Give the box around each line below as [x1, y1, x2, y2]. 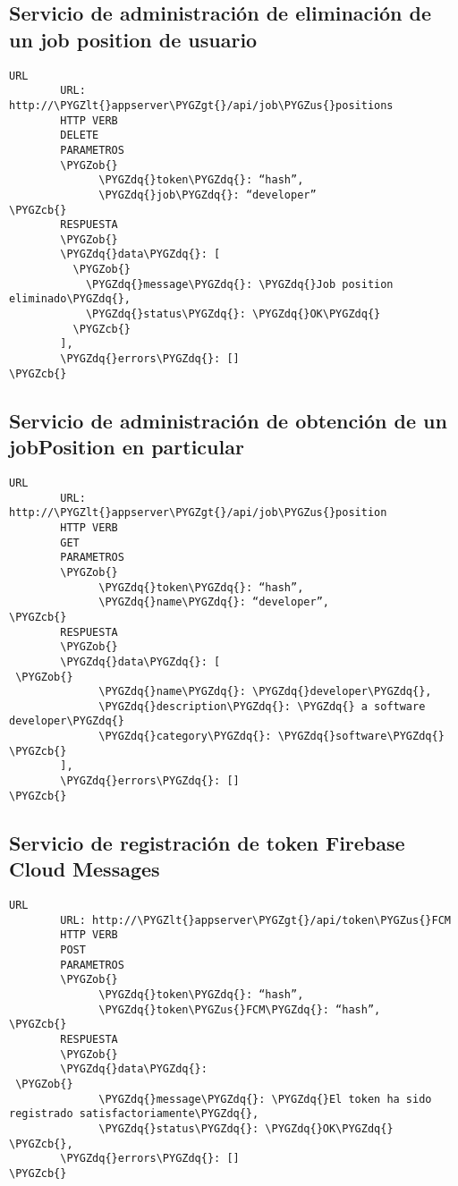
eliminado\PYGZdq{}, [9, 292, 131, 306]
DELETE [60, 129, 99, 142]
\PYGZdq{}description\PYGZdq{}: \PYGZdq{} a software [98, 699, 426, 713]
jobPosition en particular [9, 433, 244, 461]
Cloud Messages [9, 855, 160, 883]
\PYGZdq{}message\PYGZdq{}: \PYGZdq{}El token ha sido [98, 1092, 432, 1106]
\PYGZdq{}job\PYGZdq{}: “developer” [98, 188, 317, 201]
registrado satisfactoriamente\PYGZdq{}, [9, 1107, 259, 1121]
